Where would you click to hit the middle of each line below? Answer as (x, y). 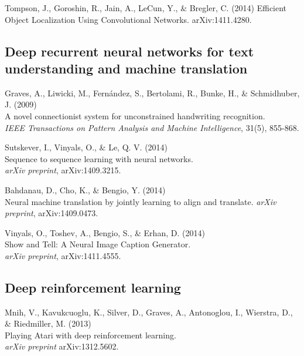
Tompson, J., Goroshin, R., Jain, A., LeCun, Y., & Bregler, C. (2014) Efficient (146, 8)
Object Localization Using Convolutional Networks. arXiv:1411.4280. (128, 19)
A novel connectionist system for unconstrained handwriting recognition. (135, 115)
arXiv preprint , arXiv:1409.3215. (63, 170)
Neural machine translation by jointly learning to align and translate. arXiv (141, 201)
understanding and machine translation (126, 68)
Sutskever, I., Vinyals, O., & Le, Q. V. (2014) (86, 147)
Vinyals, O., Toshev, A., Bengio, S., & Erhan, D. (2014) (105, 232)
